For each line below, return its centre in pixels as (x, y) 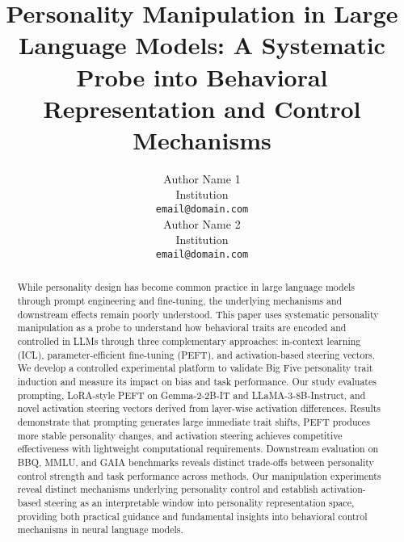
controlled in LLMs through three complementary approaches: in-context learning (189, 340)
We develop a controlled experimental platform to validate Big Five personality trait (195, 368)
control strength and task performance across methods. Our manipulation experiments (199, 475)
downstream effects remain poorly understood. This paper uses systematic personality (198, 314)
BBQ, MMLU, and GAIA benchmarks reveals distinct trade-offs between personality (196, 462)
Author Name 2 (202, 223)
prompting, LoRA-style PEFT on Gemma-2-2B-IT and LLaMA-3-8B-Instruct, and (191, 395)
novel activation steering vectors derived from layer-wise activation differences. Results (199, 408)
